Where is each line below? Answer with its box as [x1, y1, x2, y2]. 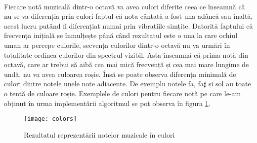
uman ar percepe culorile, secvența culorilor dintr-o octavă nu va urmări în [4, 39, 230, 50]
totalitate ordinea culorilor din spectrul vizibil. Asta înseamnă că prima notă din [4, 49, 248, 60]
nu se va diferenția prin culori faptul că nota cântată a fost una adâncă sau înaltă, [4, 11, 253, 21]
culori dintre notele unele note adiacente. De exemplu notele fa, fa [4, 78, 204, 89]
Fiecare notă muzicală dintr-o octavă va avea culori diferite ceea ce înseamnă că [4, 1, 245, 11]
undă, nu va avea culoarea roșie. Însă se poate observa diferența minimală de [4, 69, 236, 79]
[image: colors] [24, 115, 77, 123]
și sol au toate [209, 78, 251, 89]
